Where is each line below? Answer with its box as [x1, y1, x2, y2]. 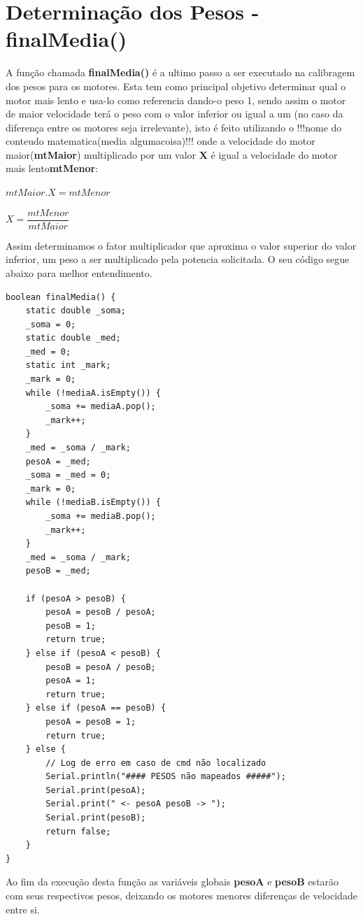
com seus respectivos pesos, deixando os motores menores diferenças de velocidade [6, 888, 357, 903]
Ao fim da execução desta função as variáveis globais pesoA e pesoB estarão [6, 874, 339, 889]
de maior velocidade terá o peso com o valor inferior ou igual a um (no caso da [6, 106, 343, 121]
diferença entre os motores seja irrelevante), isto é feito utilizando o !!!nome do [6, 120, 342, 134]
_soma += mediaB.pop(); [45, 511, 156, 521]
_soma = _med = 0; [25, 470, 111, 480]
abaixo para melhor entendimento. [6, 265, 152, 280]
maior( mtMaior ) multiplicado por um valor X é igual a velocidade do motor [6, 147, 338, 162]
